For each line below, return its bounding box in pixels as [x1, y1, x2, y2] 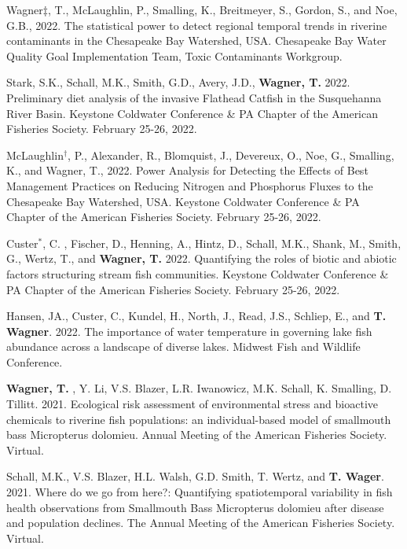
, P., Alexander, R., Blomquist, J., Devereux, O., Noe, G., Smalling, [68, 146, 394, 163]
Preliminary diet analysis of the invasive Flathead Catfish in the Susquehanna [6, 89, 382, 105]
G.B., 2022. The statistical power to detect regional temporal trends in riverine [6, 17, 387, 33]
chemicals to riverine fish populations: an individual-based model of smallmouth [6, 411, 391, 427]
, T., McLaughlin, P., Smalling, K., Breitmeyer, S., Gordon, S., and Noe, [47, 2, 398, 17]
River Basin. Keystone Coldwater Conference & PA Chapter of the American [6, 105, 379, 121]
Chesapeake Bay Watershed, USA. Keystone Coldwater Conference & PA [6, 193, 360, 209]
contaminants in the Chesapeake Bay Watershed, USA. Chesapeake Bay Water [6, 32, 387, 49]
